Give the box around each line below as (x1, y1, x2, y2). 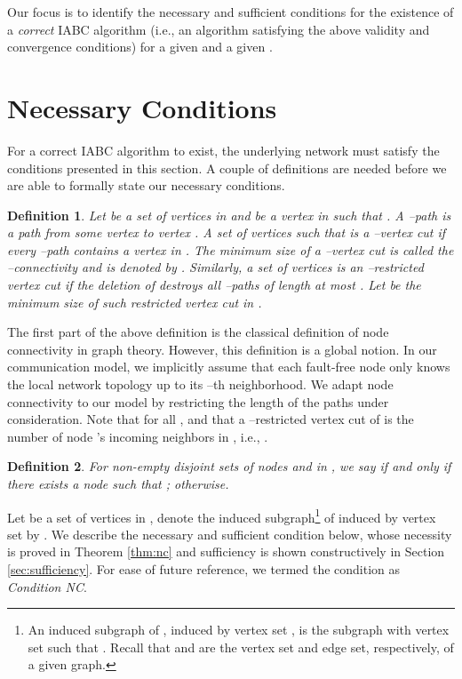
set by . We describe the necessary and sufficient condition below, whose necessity (7, 524, 452, 543)
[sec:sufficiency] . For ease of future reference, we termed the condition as (7, 560, 401, 579)
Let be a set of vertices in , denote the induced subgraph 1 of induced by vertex (7, 505, 436, 526)
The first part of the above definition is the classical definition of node (7, 323, 389, 341)
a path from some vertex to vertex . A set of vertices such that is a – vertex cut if (7, 223, 446, 242)
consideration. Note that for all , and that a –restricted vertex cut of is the (7, 410, 414, 428)
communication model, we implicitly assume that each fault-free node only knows (7, 357, 450, 376)
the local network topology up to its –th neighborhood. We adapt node (7, 375, 394, 394)
